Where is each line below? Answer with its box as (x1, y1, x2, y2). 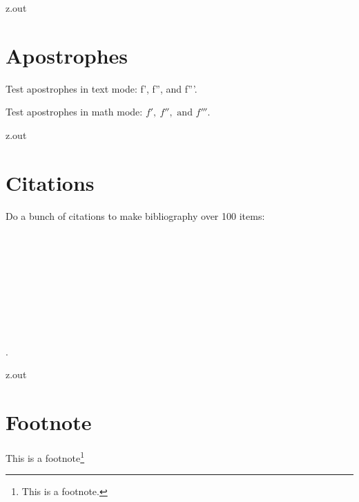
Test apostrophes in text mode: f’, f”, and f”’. (6, 81, 197, 95)
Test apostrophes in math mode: (6, 104, 143, 119)
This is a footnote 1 (6, 448, 85, 465)
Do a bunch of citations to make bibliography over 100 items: (6, 208, 265, 223)
